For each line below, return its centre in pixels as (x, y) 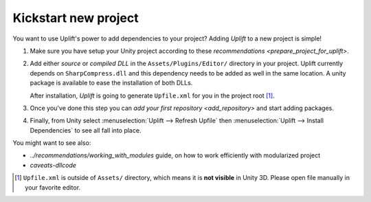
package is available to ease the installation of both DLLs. (111, 83)
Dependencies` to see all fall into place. (86, 130)
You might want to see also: (52, 143)
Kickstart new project (76, 18)
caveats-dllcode (53, 165)
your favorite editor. (53, 187)
